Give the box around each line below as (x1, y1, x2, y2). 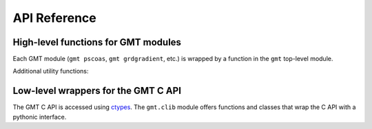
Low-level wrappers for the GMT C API (12, 85, 182, 97)
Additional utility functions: (12, 67, 89, 75)
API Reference (12, 10, 96, 25)
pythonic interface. (12, 113, 67, 121)
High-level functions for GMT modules (12, 36, 182, 48)
